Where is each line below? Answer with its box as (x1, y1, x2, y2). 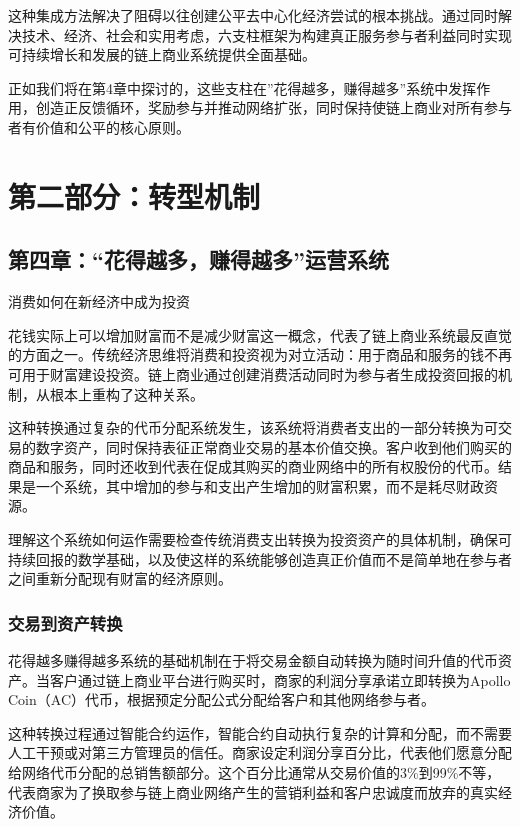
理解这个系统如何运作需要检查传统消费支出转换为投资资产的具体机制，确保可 (8, 529, 512, 550)
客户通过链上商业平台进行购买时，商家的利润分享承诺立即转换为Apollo (49, 669, 511, 690)
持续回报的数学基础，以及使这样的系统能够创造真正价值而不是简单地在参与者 (8, 548, 512, 569)
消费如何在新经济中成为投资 (8, 291, 190, 312)
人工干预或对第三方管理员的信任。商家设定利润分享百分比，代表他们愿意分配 (8, 742, 512, 763)
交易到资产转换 (8, 610, 123, 635)
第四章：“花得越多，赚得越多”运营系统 (8, 244, 389, 275)
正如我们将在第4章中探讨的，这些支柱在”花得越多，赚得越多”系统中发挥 (8, 77, 477, 98)
